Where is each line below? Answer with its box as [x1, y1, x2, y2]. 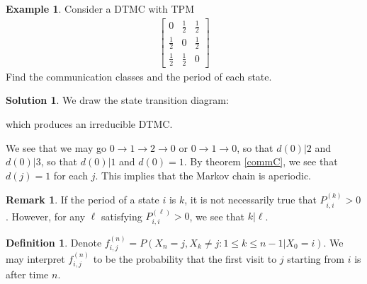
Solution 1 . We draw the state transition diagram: [6, 93, 229, 107]
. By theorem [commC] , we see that [183, 154, 338, 169]
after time [6, 267, 49, 282]
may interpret [6, 251, 65, 266]
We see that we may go [6, 140, 106, 155]
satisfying [101, 208, 142, 223]
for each [53, 167, 89, 182]
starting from [287, 251, 344, 266]
